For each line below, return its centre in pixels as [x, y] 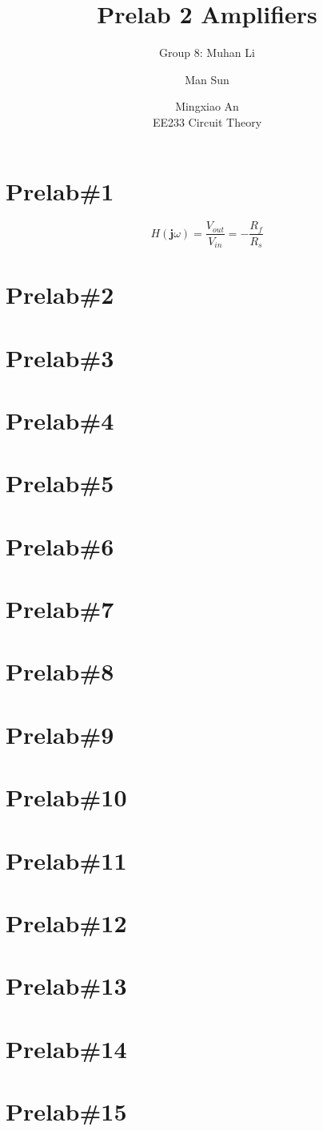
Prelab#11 [66, 860]
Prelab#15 [66, 1111]
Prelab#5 [60, 483]
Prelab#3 [60, 357]
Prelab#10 [66, 797]
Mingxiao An [207, 106]
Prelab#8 [60, 671]
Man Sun [207, 79]
